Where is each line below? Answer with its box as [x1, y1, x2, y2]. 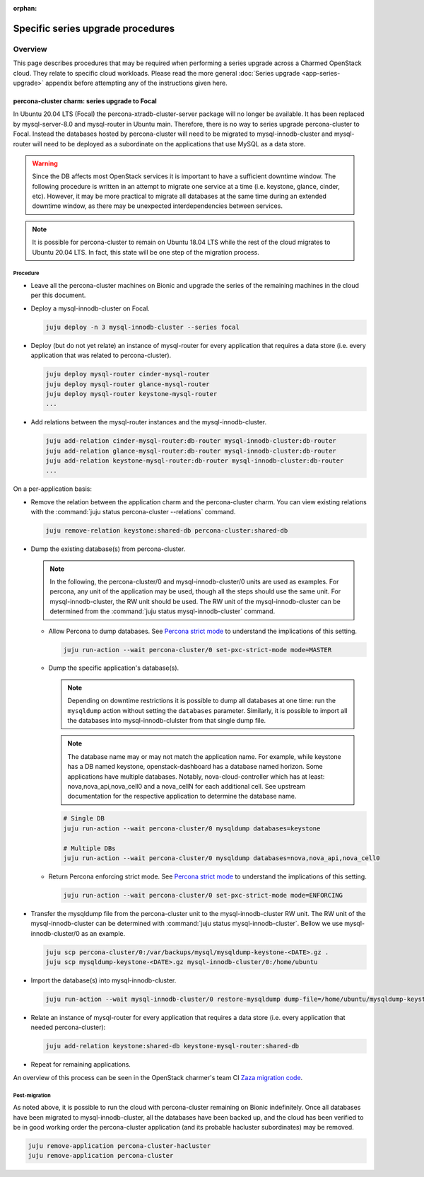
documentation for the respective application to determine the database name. [67, 792, 297, 801]
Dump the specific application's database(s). [48, 663, 179, 672]
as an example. [81, 929, 126, 937]
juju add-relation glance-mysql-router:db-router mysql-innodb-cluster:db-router [45, 446, 337, 455]
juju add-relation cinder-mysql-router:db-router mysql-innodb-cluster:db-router [45, 437, 337, 445]
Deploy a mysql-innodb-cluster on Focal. [30, 304, 150, 313]
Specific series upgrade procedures [13, 22, 175, 35]
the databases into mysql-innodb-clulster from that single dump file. [67, 717, 266, 725]
